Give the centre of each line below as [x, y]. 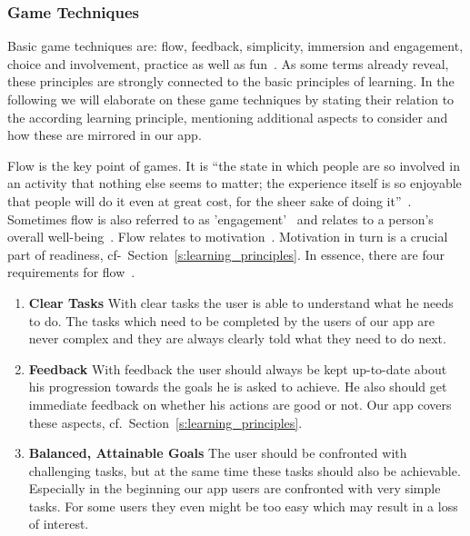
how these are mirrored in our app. [105, 135]
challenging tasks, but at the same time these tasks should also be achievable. [245, 470]
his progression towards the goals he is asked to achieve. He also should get [238, 387]
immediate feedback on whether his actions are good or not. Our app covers [240, 404]
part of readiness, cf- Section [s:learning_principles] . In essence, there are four [226, 254]
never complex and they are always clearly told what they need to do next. [237, 338]
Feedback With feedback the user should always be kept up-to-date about [238, 368]
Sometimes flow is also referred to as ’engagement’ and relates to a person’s [220, 218]
